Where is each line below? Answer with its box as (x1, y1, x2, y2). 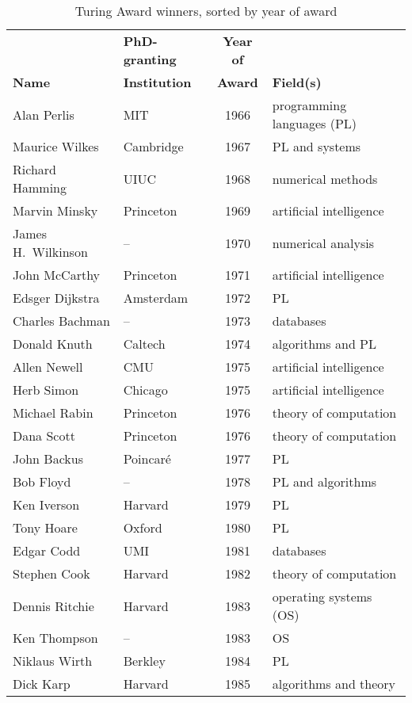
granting (123, 50, 177, 68)
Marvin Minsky (13, 201, 98, 220)
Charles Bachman (13, 311, 111, 330)
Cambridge (123, 137, 184, 155)
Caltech (123, 334, 166, 353)
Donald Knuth (13, 334, 93, 353)
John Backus (13, 449, 83, 468)
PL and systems (272, 137, 361, 155)
